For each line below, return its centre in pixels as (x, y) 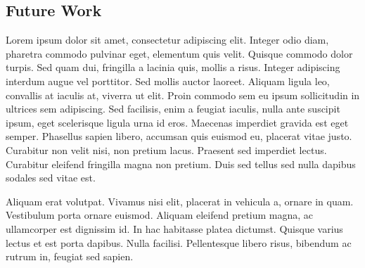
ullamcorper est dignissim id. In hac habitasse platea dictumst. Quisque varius (174, 228)
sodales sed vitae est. (51, 178)
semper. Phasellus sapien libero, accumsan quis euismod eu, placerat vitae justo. (179, 136)
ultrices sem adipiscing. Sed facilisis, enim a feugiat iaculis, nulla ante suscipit (173, 109)
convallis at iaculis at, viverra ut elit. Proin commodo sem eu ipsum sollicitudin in (183, 95)
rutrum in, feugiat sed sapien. (70, 256)
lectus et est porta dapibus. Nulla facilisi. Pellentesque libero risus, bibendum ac (179, 242)
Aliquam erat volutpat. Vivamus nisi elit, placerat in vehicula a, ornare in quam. (180, 201)
